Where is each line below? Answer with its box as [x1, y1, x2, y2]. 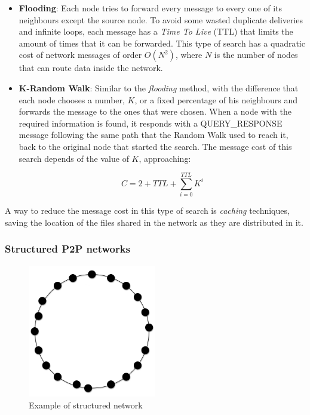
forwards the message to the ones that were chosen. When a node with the [19, 105, 292, 118]
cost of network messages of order [19, 48, 142, 61]
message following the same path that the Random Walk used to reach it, [19, 128, 288, 141]
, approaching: [139, 152, 191, 164]
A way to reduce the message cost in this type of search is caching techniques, [5, 204, 290, 217]
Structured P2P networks [5, 241, 131, 256]
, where [175, 48, 202, 61]
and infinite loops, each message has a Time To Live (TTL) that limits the [19, 25, 293, 38]
